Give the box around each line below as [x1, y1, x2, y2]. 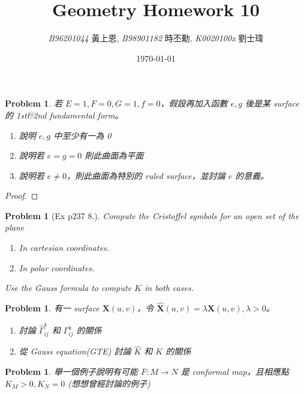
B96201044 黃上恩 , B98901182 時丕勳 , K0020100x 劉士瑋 [48, 32, 264, 44]
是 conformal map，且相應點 [180, 365, 289, 377]
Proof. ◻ [5, 189, 38, 202]
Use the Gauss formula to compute [5, 281, 132, 294]
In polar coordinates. [19, 261, 95, 274]
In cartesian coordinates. [19, 241, 110, 254]
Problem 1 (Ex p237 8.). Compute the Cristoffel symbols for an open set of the [5, 209, 299, 222]
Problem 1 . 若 [5, 97, 62, 110]
